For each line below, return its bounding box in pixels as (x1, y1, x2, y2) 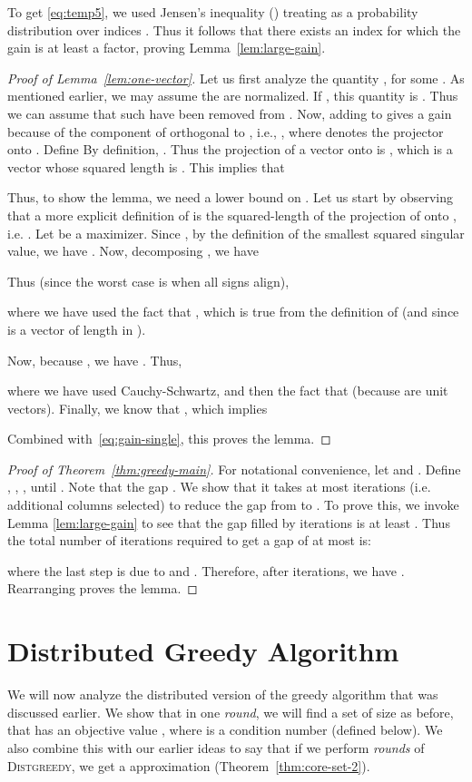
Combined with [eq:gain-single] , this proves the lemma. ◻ (7, 429, 331, 448)
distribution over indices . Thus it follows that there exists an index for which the (7, 20, 461, 39)
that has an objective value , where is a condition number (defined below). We (7, 720, 443, 739)
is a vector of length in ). (7, 319, 146, 338)
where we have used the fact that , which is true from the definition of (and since (7, 302, 459, 321)
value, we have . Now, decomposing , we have (7, 241, 259, 260)
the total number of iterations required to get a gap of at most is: (7, 531, 371, 550)
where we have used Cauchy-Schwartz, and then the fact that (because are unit (7, 381, 448, 400)
